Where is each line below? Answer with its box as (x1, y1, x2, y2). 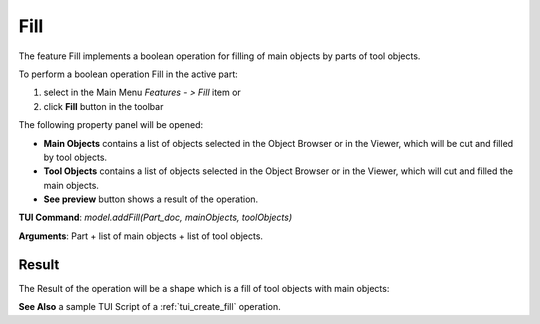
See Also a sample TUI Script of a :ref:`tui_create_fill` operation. (18, 301, 282, 313)
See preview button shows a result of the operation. (43, 193, 259, 205)
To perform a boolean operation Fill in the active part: (18, 68, 239, 80)
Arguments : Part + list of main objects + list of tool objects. (18, 230, 264, 242)
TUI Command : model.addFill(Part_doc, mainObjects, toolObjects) (18, 211, 293, 224)
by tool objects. (43, 151, 108, 163)
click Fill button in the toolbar (43, 100, 164, 112)
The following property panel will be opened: (18, 119, 204, 131)
